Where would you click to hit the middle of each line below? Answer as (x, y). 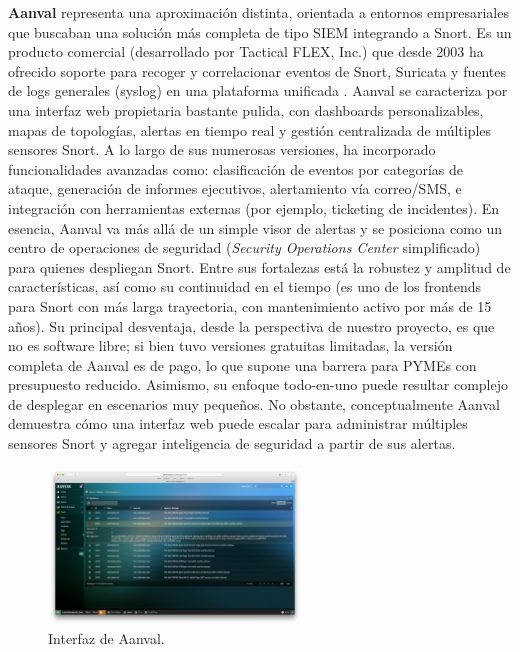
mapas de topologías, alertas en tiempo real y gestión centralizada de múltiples (250, 129)
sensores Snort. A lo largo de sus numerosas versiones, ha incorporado (222, 149)
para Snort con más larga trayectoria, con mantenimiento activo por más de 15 (250, 305)
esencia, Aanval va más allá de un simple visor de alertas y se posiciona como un (255, 227)
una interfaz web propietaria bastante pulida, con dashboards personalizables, (246, 109)
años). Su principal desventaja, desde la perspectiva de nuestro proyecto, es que (251, 325)
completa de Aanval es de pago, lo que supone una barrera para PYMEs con (242, 364)
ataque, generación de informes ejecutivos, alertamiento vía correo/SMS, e (235, 188)
